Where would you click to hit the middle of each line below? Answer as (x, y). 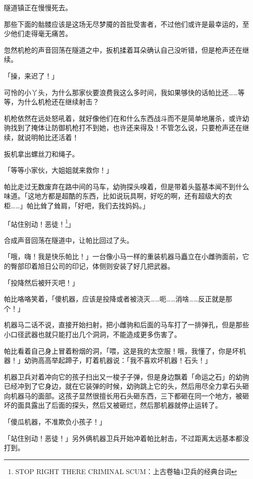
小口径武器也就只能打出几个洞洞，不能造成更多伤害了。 (92, 334)
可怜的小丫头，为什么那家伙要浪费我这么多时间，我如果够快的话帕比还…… (121, 92)
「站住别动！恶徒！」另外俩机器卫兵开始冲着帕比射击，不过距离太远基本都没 (126, 438)
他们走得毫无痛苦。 (41, 33)
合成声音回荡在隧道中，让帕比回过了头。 (69, 240)
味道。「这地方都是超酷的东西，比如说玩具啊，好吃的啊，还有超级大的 (115, 196)
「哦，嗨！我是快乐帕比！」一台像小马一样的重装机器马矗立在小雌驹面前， (123, 256)
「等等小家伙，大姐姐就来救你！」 (58, 170)
